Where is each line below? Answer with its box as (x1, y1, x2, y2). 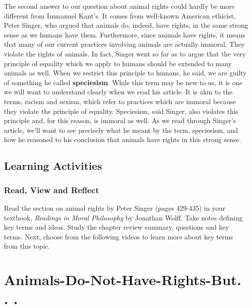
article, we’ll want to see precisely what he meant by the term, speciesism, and (4, 125, 238, 135)
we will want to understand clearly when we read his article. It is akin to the (4, 87, 233, 97)
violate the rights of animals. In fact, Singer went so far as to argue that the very (4, 48, 246, 58)
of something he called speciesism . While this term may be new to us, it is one (4, 77, 243, 87)
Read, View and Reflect (4, 183, 99, 196)
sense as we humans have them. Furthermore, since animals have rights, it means (4, 29, 245, 39)
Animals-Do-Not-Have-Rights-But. (4, 270, 241, 290)
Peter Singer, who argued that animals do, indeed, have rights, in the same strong (4, 20, 248, 30)
